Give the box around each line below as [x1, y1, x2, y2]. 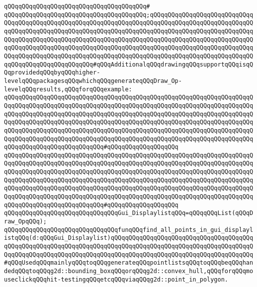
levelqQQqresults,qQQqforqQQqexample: [4, 85, 132, 93]
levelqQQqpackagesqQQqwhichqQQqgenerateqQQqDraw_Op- [4, 77, 182, 84]
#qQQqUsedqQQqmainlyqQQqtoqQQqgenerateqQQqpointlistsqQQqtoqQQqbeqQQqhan [4, 259, 254, 267]
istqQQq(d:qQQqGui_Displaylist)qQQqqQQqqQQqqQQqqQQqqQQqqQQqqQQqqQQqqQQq [4, 234, 254, 242]
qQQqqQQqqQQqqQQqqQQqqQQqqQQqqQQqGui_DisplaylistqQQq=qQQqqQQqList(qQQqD [4, 210, 254, 217]
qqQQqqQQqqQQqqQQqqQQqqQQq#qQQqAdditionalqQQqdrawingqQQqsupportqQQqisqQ [4, 61, 254, 68]
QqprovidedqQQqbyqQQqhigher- [4, 69, 100, 76]
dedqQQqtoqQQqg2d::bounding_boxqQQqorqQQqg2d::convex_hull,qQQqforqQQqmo [4, 268, 254, 275]
